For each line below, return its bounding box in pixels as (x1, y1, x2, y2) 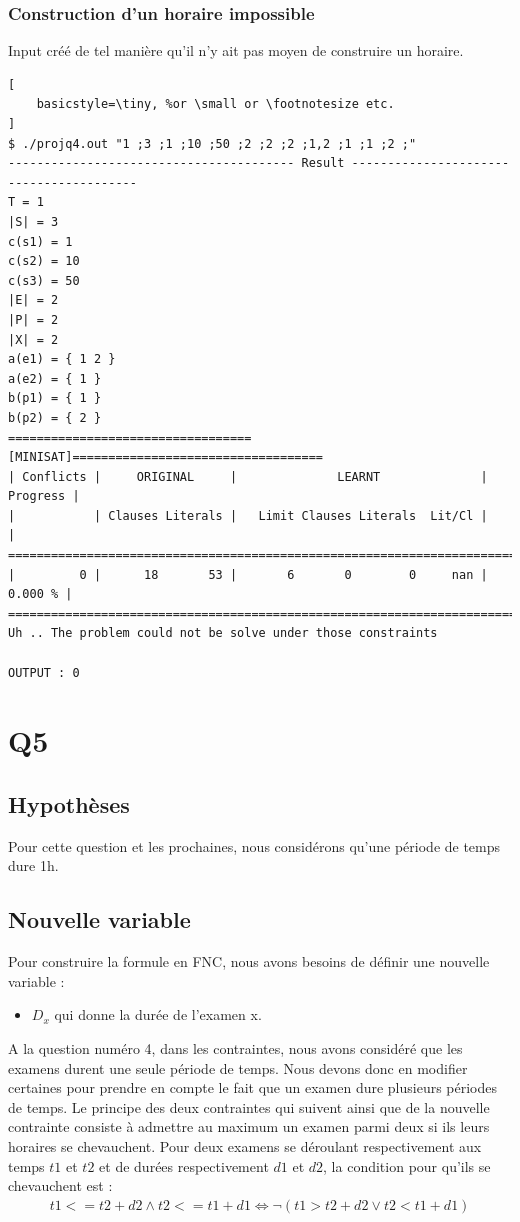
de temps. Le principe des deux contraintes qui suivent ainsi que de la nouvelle (8, 1096, 490, 1117)
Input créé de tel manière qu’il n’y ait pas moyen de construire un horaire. (8, 40, 464, 61)
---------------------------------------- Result (8, 156, 345, 171)
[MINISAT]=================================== (8, 450, 323, 465)
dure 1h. (8, 855, 59, 876)
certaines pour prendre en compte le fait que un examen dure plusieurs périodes (8, 1077, 498, 1098)
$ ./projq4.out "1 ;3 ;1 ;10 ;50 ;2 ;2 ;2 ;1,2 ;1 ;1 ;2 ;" (8, 136, 417, 151)
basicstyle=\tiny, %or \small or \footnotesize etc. (36, 97, 395, 112)
